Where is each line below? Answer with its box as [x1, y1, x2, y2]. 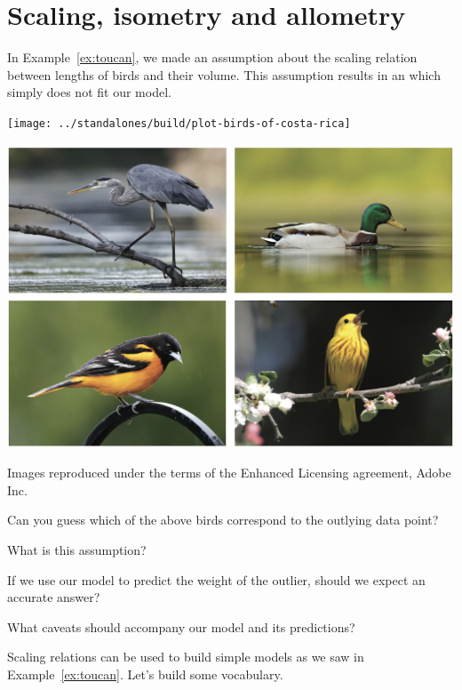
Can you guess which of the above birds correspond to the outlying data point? [7, 510, 439, 529]
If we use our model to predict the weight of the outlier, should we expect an [7, 570, 426, 589]
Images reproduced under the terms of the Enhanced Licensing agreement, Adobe [7, 463, 451, 482]
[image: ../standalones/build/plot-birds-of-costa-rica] [7, 116, 351, 130]
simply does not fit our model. [7, 83, 171, 101]
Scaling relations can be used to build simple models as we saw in [7, 647, 364, 666]
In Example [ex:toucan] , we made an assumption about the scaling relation [7, 48, 418, 67]
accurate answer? [7, 588, 100, 606]
